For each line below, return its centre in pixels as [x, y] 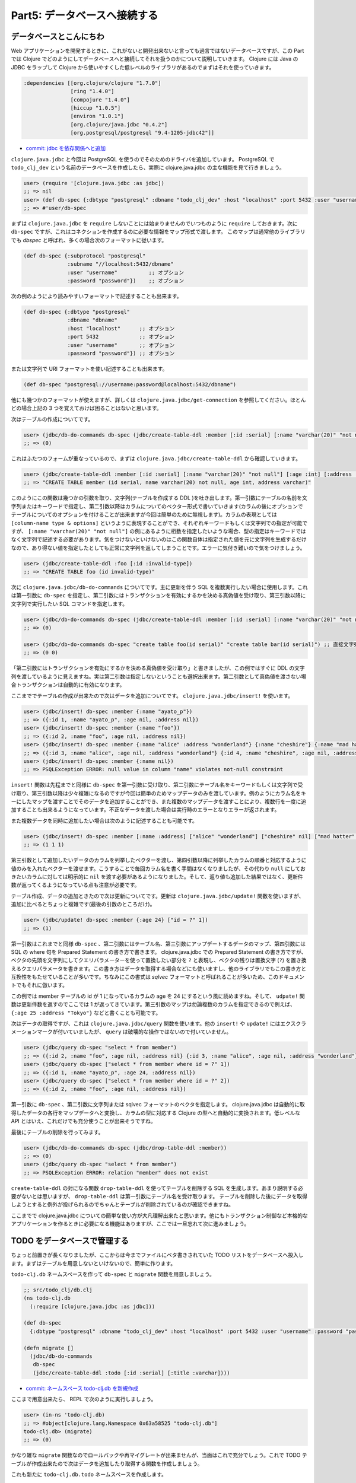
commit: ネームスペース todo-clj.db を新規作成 [82, 1388]
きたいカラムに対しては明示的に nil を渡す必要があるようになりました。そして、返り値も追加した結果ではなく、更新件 [157, 876]
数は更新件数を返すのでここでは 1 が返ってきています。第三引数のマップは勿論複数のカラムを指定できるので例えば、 [153, 1004]
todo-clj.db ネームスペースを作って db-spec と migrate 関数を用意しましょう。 [113, 1274]
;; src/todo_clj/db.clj [58, 1290]
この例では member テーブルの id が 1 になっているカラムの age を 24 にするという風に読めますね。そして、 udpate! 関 [158, 996]
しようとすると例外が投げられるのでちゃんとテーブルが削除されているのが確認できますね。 [123, 1205]
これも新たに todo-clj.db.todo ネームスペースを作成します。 [89, 1475]
